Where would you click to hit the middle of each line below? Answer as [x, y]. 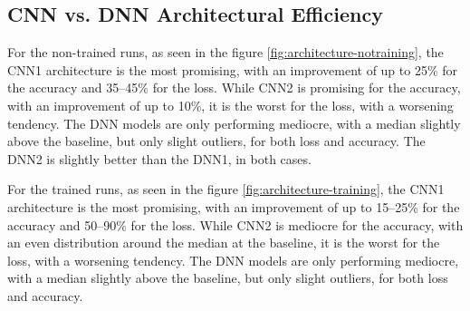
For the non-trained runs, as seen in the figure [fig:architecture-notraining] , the [225, 52]
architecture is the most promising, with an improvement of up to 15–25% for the [234, 206]
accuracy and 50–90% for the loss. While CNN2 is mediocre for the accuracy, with [235, 224]
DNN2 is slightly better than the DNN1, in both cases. [159, 158]
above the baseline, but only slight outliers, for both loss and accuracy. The [216, 141]
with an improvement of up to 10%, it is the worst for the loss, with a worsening [230, 105]
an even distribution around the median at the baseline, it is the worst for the [224, 243]
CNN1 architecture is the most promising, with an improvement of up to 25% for [233, 69]
